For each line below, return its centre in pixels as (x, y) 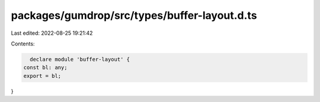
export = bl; (42, 76)
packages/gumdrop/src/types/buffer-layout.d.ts (134, 15)
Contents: (23, 44)
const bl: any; (45, 68)
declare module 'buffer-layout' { (80, 59)
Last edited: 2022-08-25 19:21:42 (52, 33)
